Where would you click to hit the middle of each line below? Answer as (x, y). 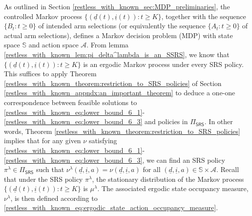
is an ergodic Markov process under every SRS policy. (163, 64)
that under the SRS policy (43, 179)
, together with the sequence (204, 16)
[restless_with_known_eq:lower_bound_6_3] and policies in (96, 121)
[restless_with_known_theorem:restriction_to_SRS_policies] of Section (113, 83)
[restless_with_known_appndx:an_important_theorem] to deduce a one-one (120, 93)
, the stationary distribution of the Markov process (168, 179)
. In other (219, 121)
